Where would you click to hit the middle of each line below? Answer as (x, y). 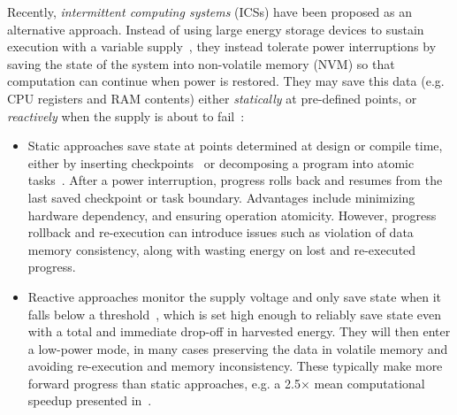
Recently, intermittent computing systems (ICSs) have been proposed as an (210, 12)
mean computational (369, 383)
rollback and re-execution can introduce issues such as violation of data (221, 232)
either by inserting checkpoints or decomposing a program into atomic (221, 162)
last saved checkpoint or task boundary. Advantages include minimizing (221, 197)
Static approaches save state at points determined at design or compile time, (235, 146)
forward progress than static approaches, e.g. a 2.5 (164, 383)
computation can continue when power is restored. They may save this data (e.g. (226, 81)
